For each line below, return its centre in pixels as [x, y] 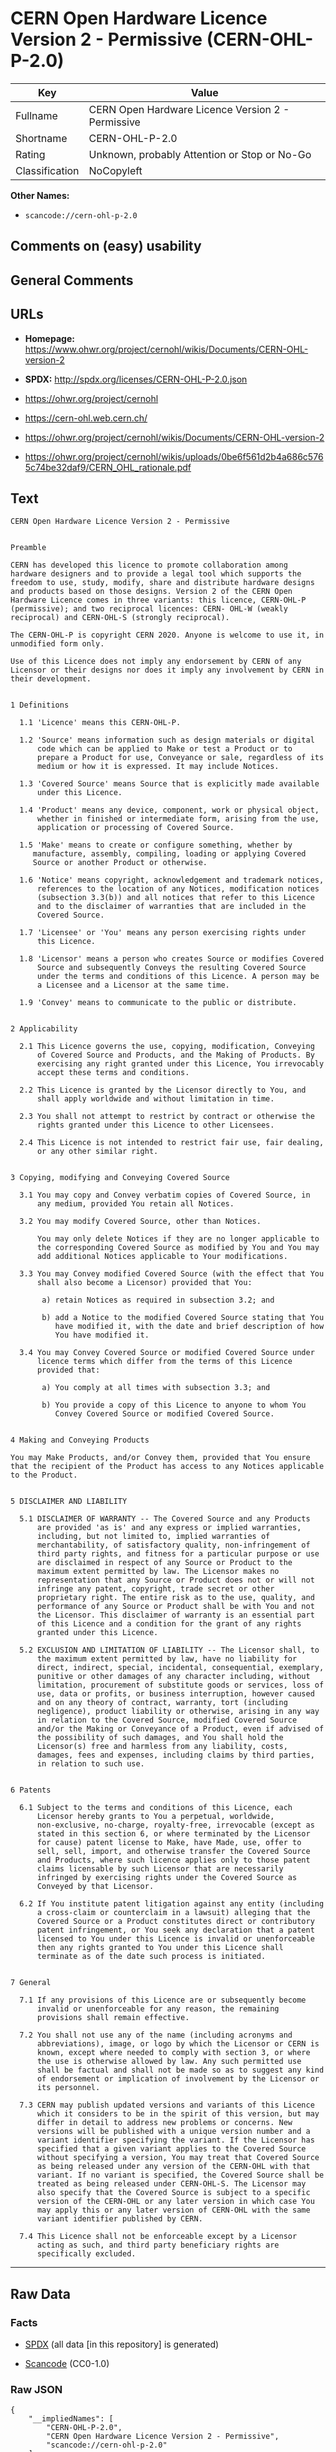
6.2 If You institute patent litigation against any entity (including [172, 1904]
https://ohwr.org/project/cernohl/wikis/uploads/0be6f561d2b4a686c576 [174, 456]
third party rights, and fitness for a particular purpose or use [178, 1554]
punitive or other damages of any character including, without [173, 1677]
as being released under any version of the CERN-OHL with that [173, 2167]
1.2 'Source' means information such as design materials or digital [167, 740]
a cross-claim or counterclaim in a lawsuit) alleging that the [173, 1913]
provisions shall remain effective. [113, 2018]
